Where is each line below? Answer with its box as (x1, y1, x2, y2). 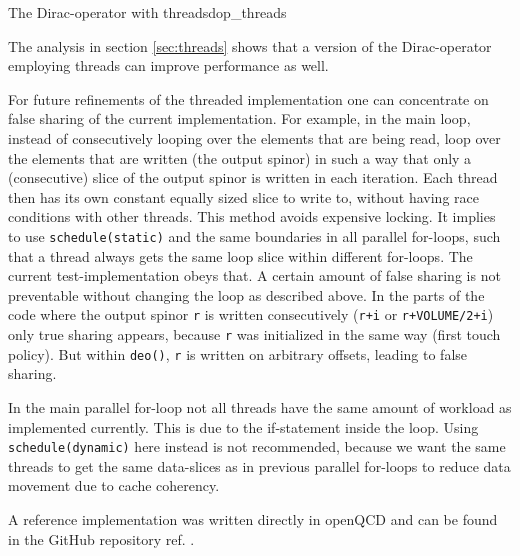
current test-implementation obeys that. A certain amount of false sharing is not (8, 265, 501, 286)
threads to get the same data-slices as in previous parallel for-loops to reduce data (8, 455, 511, 476)
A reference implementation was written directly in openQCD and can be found (8, 508, 498, 529)
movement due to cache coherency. (8, 475, 220, 496)
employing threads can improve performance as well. (8, 55, 329, 76)
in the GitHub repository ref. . (8, 528, 195, 549)
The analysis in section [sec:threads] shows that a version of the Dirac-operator (8, 35, 492, 56)
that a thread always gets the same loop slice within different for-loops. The (8, 245, 473, 266)
